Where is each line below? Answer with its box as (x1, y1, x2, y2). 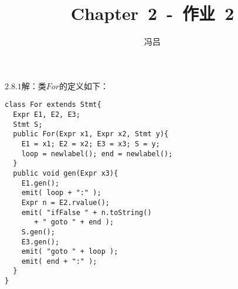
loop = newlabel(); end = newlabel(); (21, 149, 173, 158)
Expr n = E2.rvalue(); (21, 198, 110, 207)
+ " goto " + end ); (34, 218, 114, 227)
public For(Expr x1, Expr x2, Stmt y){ (13, 130, 169, 139)
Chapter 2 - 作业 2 (70, 1, 234, 25)
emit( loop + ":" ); (21, 189, 101, 197)
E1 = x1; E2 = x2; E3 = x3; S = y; (21, 139, 160, 148)
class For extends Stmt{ (5, 100, 101, 109)
